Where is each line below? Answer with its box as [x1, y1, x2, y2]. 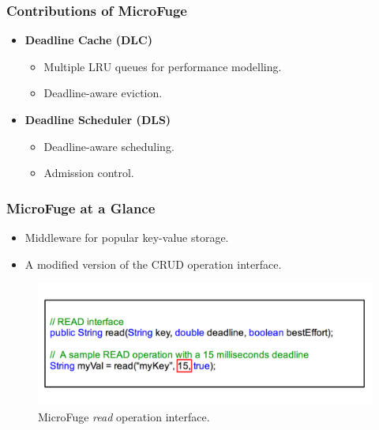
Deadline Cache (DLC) [24, 32, 152, 48]
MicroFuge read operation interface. [38, 408, 210, 424]
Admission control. [43, 164, 134, 181]
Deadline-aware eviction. [43, 85, 163, 101]
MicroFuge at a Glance [6, 198, 156, 217]
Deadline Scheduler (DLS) [24, 111, 171, 127]
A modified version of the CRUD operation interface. [24, 255, 282, 272]
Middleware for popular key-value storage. [24, 229, 229, 245]
